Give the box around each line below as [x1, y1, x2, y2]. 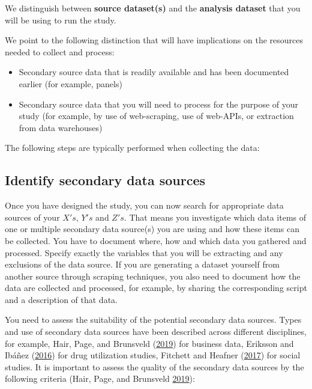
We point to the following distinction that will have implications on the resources [5, 34, 304, 46]
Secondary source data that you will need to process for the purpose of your [19, 97, 299, 110]
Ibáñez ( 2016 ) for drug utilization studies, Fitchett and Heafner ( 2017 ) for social [5, 349, 301, 361]
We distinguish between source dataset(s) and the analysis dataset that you [5, 2, 301, 14]
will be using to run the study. [5, 13, 116, 26]
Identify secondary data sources [5, 171, 206, 189]
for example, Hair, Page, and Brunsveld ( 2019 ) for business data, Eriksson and [5, 337, 294, 349]
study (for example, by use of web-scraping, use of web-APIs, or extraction [19, 109, 294, 122]
